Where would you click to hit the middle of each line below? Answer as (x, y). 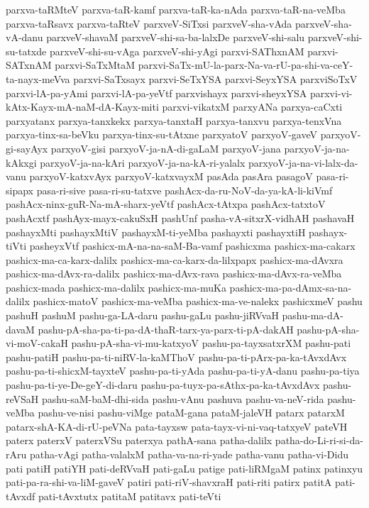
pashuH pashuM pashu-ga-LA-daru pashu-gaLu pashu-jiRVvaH (142, 315)
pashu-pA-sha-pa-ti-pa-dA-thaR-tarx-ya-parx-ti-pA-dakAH (166, 329)
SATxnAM (29, 65)
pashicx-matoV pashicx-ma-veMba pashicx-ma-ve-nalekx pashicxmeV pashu (198, 301)
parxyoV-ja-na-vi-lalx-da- (303, 162)
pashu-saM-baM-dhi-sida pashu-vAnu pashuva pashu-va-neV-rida (183, 398)
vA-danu (24, 37)
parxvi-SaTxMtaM (95, 65)
